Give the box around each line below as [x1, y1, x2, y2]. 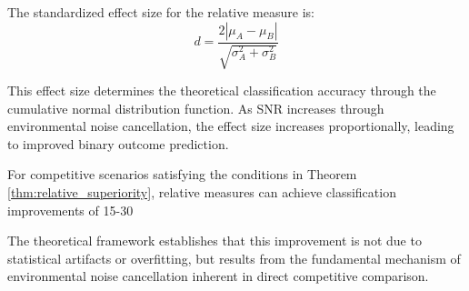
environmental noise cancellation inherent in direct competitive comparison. [7, 266, 429, 286]
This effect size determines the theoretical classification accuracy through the [7, 81, 436, 100]
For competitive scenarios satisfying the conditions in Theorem [7, 165, 357, 184]
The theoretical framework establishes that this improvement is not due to [7, 231, 422, 250]
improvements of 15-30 [7, 200, 134, 219]
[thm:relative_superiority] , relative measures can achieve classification [7, 182, 396, 201]
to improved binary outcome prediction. [7, 134, 229, 153]
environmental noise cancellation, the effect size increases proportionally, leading [7, 116, 454, 135]
